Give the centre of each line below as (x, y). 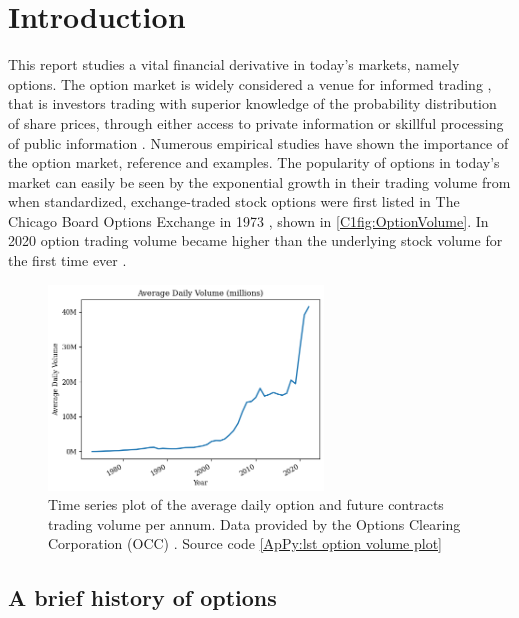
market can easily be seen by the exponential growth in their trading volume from (259, 181)
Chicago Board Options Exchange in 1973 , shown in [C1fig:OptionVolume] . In (248, 220)
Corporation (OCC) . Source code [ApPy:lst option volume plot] (245, 543)
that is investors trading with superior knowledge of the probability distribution (252, 103)
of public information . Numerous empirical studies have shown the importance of (258, 142)
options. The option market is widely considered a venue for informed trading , (250, 83)
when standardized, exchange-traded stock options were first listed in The (234, 201)
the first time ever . (67, 260)
